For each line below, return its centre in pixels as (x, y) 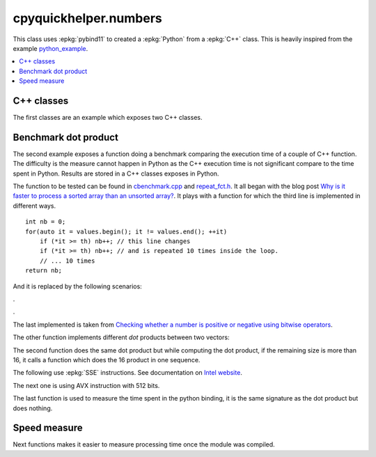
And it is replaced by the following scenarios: (77, 286)
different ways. (34, 206)
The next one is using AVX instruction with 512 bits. (86, 385)
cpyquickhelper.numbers (88, 18)
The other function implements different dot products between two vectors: (121, 337)
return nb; (44, 271)
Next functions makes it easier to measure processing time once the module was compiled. (144, 444)
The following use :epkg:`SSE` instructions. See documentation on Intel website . (128, 373)
